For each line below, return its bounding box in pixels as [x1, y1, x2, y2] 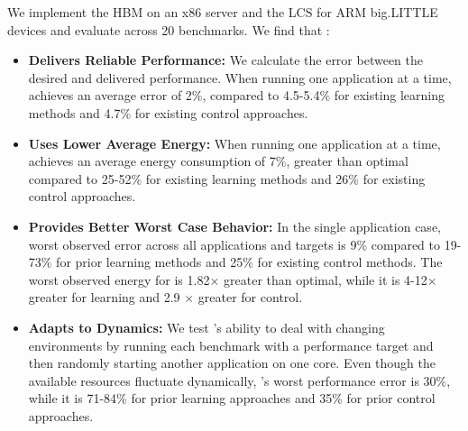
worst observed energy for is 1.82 [28, 270, 210, 289]
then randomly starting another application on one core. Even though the [28, 353, 436, 372]
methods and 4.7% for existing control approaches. [28, 103, 308, 122]
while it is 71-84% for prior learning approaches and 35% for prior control [28, 389, 436, 408]
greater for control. [197, 288, 303, 307]
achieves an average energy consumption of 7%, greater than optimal [28, 151, 408, 170]
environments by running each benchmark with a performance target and [28, 335, 434, 354]
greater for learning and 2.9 [28, 288, 180, 307]
